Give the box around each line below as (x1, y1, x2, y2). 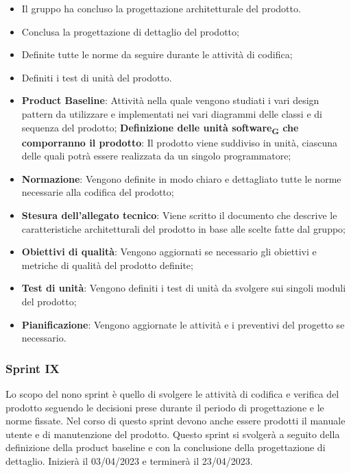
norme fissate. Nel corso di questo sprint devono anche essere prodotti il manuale (5, 413, 346, 428)
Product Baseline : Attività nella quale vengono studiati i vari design (21, 93, 319, 107)
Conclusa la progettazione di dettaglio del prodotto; (21, 24, 239, 38)
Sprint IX (5, 359, 60, 376)
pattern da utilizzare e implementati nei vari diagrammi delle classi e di (21, 106, 322, 120)
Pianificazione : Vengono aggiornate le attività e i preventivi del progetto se (21, 317, 345, 331)
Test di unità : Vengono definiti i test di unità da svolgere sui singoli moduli (21, 281, 346, 295)
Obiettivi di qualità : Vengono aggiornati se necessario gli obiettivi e (21, 244, 317, 259)
